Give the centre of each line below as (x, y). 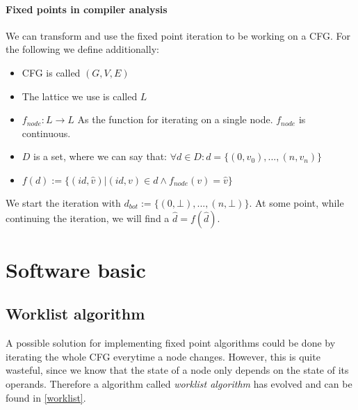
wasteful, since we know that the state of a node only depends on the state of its (177, 370)
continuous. (46, 133)
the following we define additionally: (82, 49)
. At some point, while (296, 202)
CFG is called (51, 72)
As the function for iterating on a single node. (175, 119)
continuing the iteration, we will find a (88, 218)
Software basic (76, 269)
